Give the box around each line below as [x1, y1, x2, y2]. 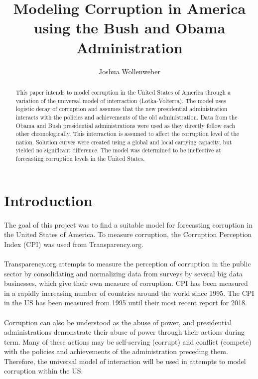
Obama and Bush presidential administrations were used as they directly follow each [15, 121, 235, 129]
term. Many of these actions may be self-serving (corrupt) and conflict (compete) [4, 336, 252, 347]
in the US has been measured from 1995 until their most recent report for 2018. [4, 297, 247, 308]
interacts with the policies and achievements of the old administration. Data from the [15, 113, 238, 121]
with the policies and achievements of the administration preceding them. [4, 346, 228, 357]
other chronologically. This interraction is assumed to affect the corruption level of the [15, 129, 240, 138]
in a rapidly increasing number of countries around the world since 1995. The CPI [4, 287, 255, 298]
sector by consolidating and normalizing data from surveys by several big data [4, 268, 243, 278]
